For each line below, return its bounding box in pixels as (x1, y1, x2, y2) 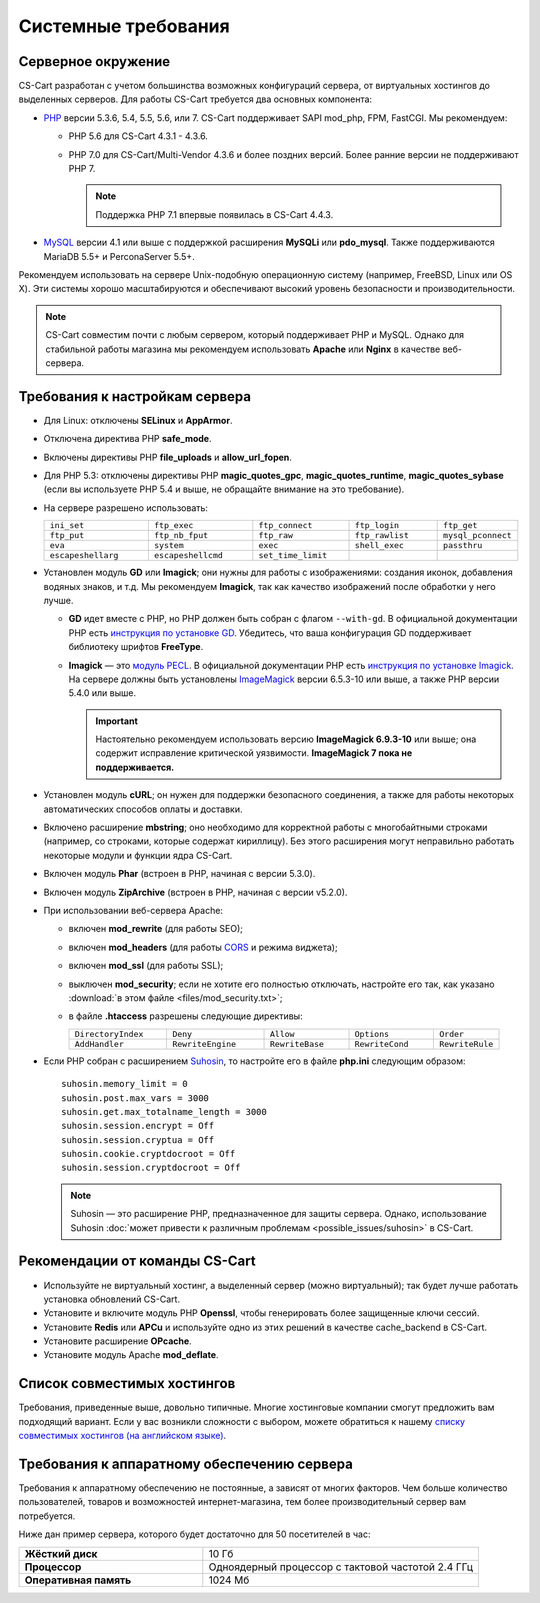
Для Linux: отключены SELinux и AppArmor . (43, 414, 233, 426)
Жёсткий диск (24, 1546, 98, 1560)
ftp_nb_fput (153, 530, 209, 541)
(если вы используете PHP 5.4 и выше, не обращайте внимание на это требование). (43, 483, 405, 495)
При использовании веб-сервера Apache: (43, 904, 224, 916)
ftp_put (49, 530, 85, 541)
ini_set (49, 520, 85, 531)
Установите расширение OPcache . (43, 1335, 192, 1347)
